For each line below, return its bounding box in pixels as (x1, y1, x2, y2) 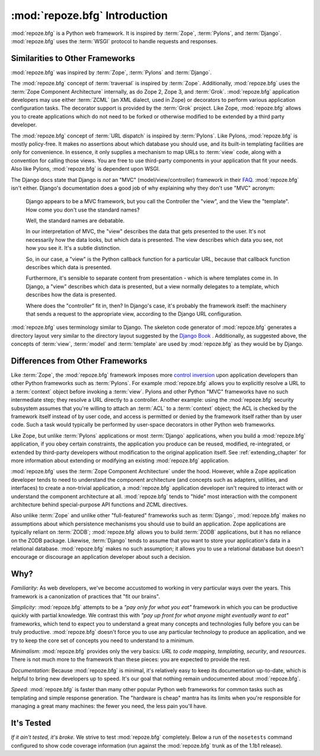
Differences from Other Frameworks (11, 355, 148, 366)
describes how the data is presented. (25, 291, 117, 299)
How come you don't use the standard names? (25, 206, 140, 213)
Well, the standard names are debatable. (25, 217, 124, 225)
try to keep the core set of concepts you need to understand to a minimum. (11, 637, 195, 644)
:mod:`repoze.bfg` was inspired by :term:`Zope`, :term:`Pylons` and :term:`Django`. (11, 69, 212, 76)
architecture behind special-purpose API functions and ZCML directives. (11, 501, 188, 508)
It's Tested (11, 718, 52, 728)
